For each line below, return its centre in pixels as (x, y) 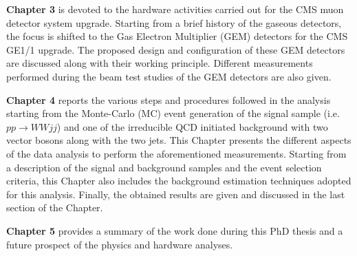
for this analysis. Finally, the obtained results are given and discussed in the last (176, 194)
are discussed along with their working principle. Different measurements (160, 63)
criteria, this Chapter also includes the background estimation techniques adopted (179, 181)
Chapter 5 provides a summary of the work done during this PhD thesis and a (175, 230)
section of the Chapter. (55, 207)
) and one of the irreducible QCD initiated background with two (192, 126)
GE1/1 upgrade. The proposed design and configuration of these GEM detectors (176, 49)
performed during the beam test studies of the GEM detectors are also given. (169, 76)
